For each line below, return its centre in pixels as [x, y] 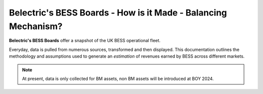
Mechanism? [36, 26]
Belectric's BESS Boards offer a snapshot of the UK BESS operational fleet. [85, 41]
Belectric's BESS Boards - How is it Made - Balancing [118, 13]
